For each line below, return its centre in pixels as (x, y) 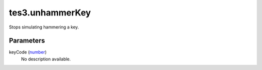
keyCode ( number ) (28, 52)
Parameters (27, 41)
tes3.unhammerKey (50, 13)
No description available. (46, 59)
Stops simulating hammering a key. (44, 27)
